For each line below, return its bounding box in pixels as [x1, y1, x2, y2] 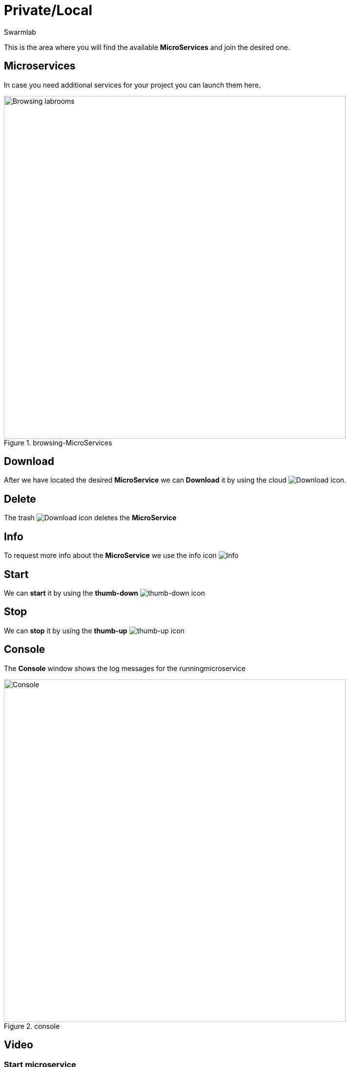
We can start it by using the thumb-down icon [4, 588, 205, 597]
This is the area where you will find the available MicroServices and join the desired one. [4, 43, 290, 51]
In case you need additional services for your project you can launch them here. [4, 80, 261, 89]
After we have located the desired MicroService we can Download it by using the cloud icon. [4, 476, 347, 485]
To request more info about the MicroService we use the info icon [4, 551, 217, 560]
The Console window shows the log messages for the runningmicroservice [4, 664, 246, 673]
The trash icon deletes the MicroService [4, 513, 177, 522]
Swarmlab [4, 27, 36, 36]
